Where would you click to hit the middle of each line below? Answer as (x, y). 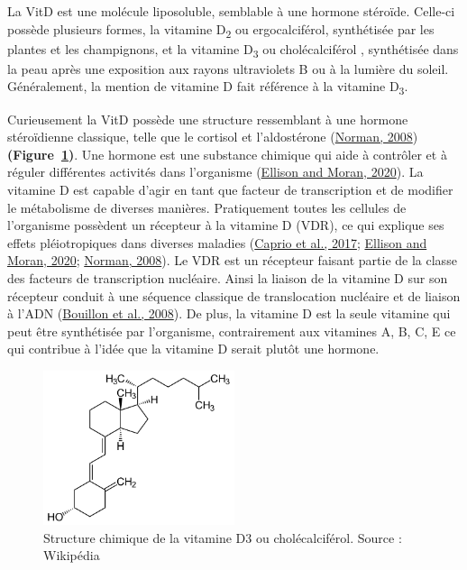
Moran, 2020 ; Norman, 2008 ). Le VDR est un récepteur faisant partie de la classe (232, 260)
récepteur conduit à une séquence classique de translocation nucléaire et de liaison (234, 295)
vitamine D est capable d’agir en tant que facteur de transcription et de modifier (230, 189)
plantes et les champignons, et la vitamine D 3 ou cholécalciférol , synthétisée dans (233, 50)
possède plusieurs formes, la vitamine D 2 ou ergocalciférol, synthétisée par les (221, 30)
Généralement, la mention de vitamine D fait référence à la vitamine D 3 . (208, 87)
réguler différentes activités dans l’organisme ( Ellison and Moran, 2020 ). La (215, 172)
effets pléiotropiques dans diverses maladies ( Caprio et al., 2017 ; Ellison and (217, 242)
